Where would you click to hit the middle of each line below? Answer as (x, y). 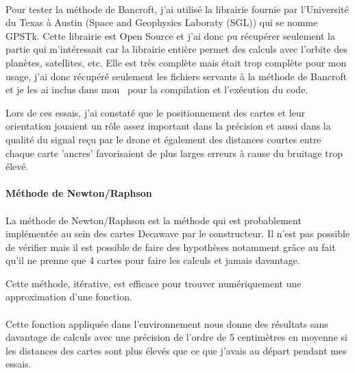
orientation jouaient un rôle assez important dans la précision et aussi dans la (168, 126)
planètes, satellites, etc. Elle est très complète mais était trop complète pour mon (176, 62)
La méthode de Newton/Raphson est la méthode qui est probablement (154, 220)
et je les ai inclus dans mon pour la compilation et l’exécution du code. (157, 89)
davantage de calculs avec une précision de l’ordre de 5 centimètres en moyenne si (176, 337)
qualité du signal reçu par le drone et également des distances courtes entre (163, 139)
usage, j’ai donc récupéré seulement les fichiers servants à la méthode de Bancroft (176, 76)
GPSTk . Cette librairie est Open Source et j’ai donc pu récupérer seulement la (170, 35)
